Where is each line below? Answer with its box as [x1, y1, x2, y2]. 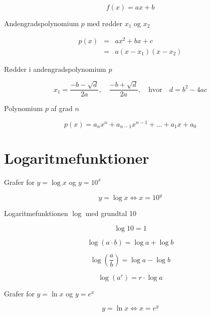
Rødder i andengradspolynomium [4, 63, 106, 74]
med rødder [87, 18, 122, 28]
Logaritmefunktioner [4, 148, 149, 168]
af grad [51, 103, 73, 114]
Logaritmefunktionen [4, 208, 68, 219]
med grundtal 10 [85, 208, 136, 219]
